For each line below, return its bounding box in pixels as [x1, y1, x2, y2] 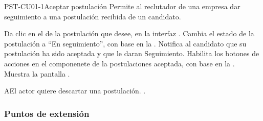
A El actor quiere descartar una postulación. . [4, 85, 146, 96]
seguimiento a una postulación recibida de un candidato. [4, 11, 181, 21]
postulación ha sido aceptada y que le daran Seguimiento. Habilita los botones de [4, 48, 259, 59]
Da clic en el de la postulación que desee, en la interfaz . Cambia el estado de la [4, 28, 254, 39]
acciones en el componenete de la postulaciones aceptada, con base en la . [4, 58, 235, 68]
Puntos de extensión [4, 107, 90, 119]
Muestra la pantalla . [4, 68, 70, 79]
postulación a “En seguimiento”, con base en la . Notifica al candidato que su [4, 38, 247, 49]
